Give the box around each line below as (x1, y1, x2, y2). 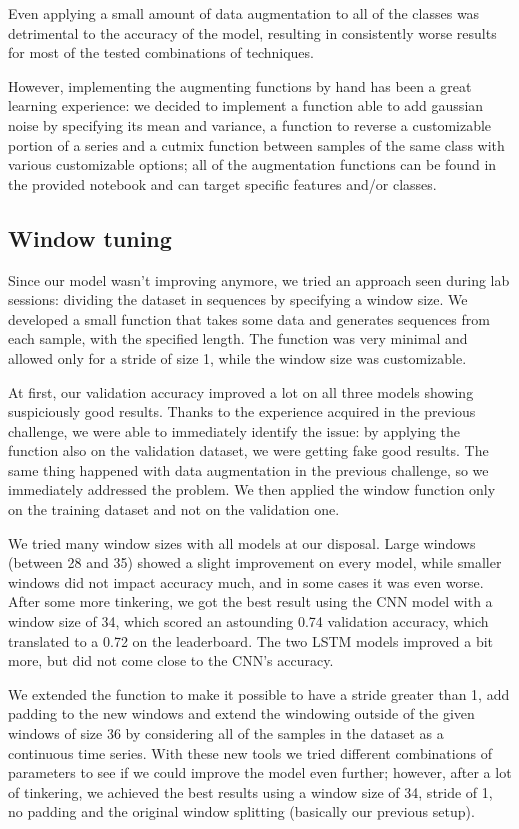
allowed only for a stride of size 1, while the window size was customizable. (8, 347, 467, 368)
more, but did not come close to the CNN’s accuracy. (8, 650, 334, 671)
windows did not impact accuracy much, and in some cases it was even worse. (8, 571, 484, 592)
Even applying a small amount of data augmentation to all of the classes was (8, 3, 480, 23)
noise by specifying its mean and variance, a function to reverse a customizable (8, 114, 492, 135)
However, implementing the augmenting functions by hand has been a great (8, 75, 472, 96)
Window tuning (8, 222, 172, 253)
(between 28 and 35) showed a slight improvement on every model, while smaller (8, 552, 502, 573)
